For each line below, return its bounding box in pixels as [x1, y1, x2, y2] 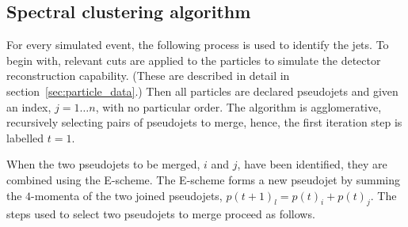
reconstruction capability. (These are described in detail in [6, 67, 290, 84]
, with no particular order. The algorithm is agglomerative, [95, 98, 382, 115]
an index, [6, 98, 51, 115]
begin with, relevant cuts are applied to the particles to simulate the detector [6, 51, 381, 68]
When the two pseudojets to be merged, [6, 156, 200, 172]
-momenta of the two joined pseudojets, [31, 187, 223, 203]
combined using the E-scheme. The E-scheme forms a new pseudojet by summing [6, 171, 401, 187]
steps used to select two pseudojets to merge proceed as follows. [6, 206, 315, 222]
